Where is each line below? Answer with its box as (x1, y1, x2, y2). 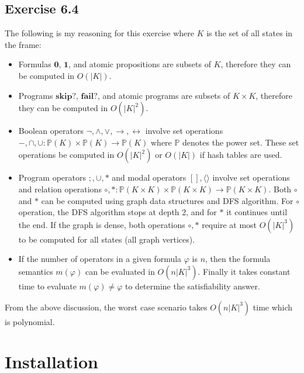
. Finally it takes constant (198, 265, 291, 277)
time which (253, 301, 293, 313)
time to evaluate (18, 279, 77, 292)
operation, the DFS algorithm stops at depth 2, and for (18, 206, 217, 218)
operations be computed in (18, 148, 115, 161)
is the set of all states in (206, 27, 293, 39)
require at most (202, 218, 257, 230)
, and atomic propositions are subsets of (68, 58, 211, 70)
